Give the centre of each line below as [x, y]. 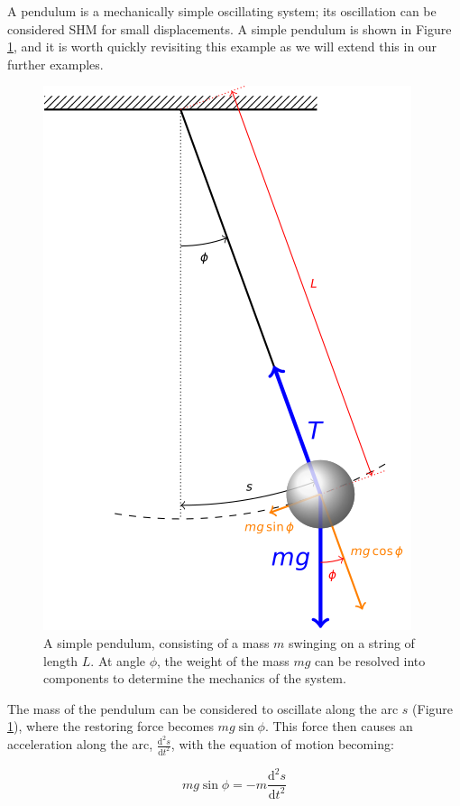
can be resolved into [370, 660]
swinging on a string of [352, 642]
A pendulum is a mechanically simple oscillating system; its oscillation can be [222, 11]
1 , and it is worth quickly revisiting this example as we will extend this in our [222, 46]
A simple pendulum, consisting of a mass [156, 642]
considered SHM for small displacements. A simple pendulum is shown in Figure [230, 28]
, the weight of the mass [223, 660]
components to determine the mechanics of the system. [195, 678]
